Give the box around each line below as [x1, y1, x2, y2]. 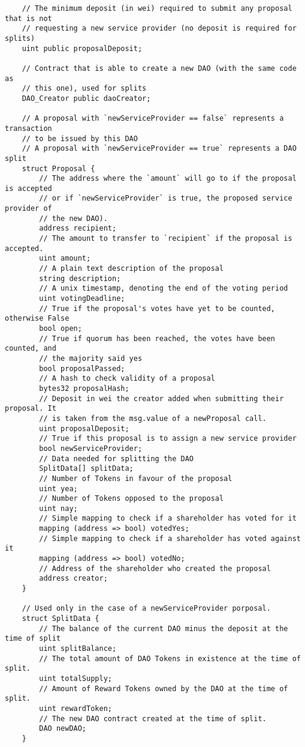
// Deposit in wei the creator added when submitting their [39, 394, 284, 403]
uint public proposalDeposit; [22, 44, 143, 53]
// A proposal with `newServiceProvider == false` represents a [22, 114, 284, 123]
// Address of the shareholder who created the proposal [39, 564, 271, 573]
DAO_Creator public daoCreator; [22, 94, 151, 103]
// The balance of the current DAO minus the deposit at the [39, 624, 288, 633]
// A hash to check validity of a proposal [39, 374, 215, 383]
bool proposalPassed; [39, 364, 125, 373]
